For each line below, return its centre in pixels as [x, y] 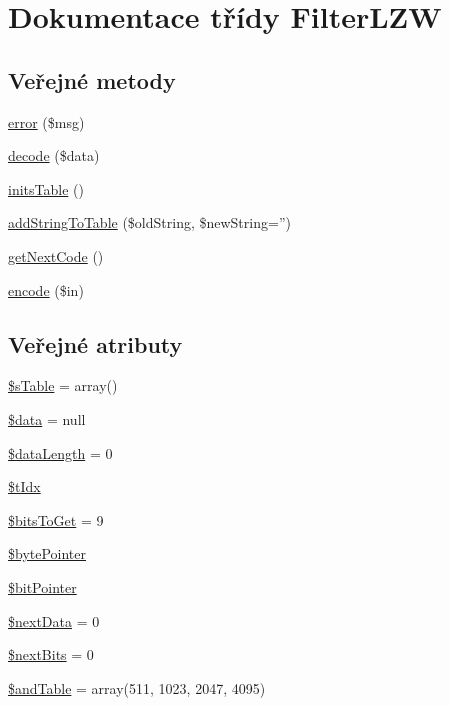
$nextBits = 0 [51, 654]
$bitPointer [42, 586]
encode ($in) [46, 289]
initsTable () [46, 188]
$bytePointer [47, 553]
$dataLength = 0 [60, 452]
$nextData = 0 [54, 620]
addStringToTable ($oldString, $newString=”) [149, 222]
